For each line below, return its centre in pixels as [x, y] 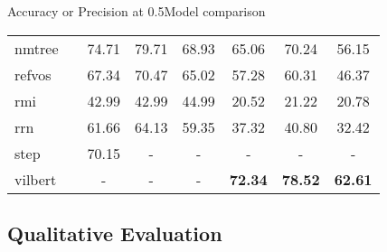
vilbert [36, 179]
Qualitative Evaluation [115, 233]
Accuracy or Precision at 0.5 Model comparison [137, 11]
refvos [33, 74]
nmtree [37, 48]
